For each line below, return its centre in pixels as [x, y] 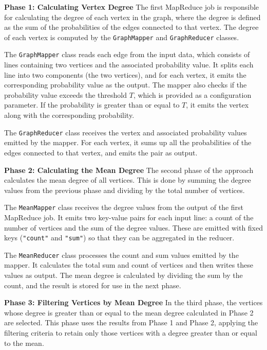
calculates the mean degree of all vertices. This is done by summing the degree [128, 180]
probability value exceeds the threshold [66, 94]
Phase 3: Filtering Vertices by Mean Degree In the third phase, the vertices [133, 302]
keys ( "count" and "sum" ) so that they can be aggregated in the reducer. [119, 238]
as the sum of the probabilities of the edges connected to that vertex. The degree [131, 27]
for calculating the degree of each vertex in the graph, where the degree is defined [132, 17]
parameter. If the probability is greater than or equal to [92, 105]
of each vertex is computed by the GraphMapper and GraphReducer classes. [122, 37]
